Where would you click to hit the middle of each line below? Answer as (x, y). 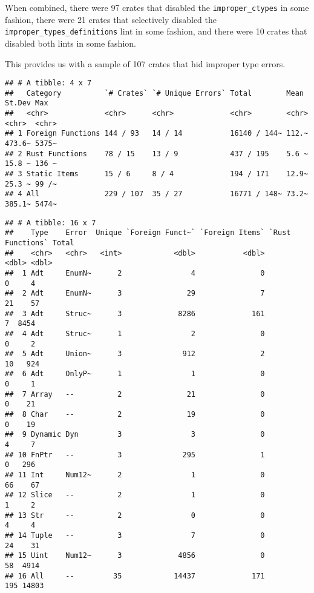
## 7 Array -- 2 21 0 (135, 394)
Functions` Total (40, 243)
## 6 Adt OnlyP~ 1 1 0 (135, 374)
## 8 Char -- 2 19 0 (135, 415)
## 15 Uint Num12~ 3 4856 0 (135, 556)
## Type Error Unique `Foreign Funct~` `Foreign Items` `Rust (148, 233)
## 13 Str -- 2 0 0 (135, 515)
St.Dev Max (27, 103)
